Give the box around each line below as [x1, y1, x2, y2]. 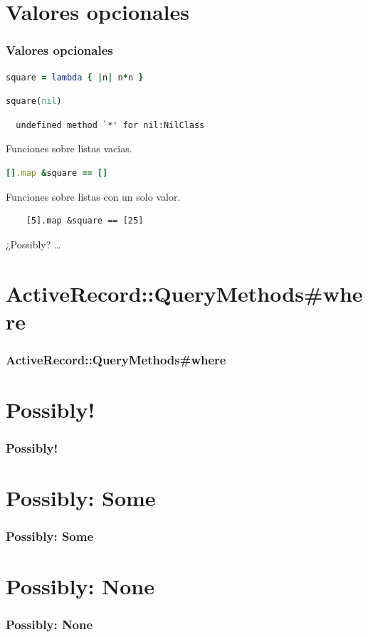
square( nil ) [6, 96, 62, 107]
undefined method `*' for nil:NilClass [16, 120, 205, 130]
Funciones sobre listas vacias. [6, 141, 132, 156]
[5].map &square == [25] [26, 216, 144, 226]
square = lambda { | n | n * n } [6, 72, 144, 83]
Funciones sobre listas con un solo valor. [6, 189, 181, 204]
